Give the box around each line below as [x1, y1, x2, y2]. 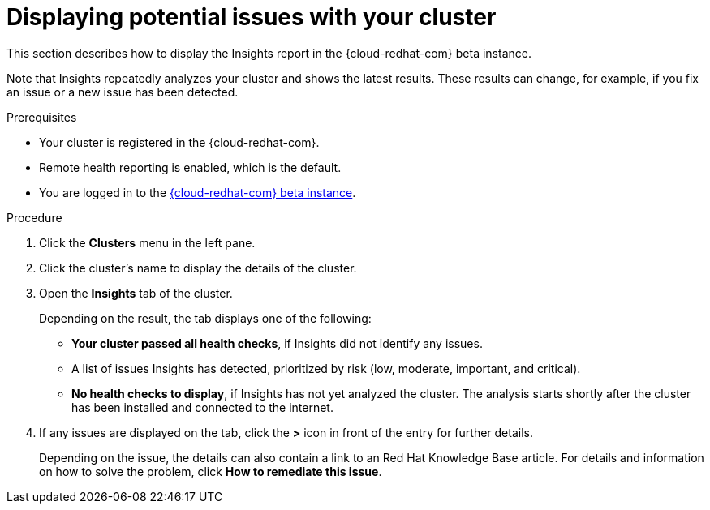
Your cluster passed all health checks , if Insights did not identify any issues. [71, 336, 483, 350]
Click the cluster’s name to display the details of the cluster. [39, 260, 357, 275]
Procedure [6, 210, 62, 225]
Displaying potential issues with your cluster [6, 3, 497, 31]
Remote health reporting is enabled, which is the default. [39, 160, 342, 174]
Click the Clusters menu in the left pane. [39, 235, 256, 250]
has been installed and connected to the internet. [71, 400, 333, 414]
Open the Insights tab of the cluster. [39, 285, 233, 300]
